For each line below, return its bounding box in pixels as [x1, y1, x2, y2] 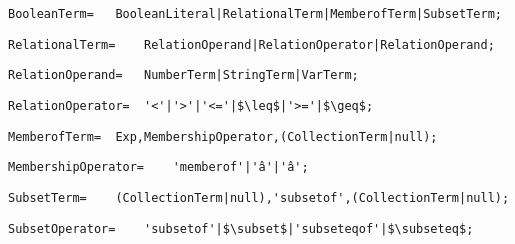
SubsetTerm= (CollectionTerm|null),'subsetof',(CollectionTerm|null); [8, 190, 510, 205]
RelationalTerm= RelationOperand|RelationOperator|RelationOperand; [8, 37, 495, 52]
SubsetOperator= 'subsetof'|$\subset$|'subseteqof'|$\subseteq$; [8, 221, 474, 236]
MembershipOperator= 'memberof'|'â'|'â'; [8, 160, 309, 175]
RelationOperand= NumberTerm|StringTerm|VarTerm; [8, 68, 359, 83]
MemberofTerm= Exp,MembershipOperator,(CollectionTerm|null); [8, 129, 438, 144]
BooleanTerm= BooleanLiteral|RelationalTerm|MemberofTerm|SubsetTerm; [8, 7, 502, 21]
